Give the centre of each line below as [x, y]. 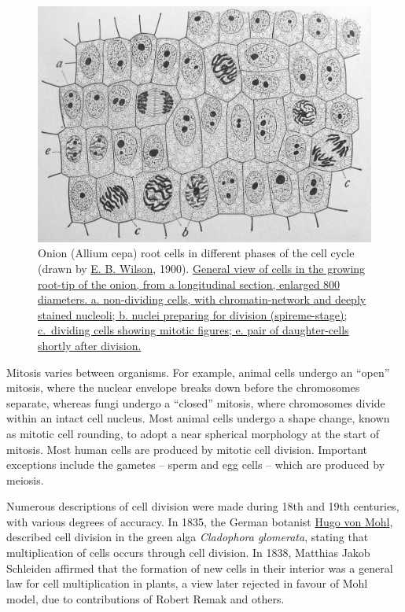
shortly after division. [90, 345]
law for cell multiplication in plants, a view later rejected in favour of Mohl [187, 583]
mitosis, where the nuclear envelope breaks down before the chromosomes [183, 387]
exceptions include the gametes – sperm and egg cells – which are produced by [196, 465]
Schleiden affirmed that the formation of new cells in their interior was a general [200, 568]
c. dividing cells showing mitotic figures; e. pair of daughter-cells [193, 330]
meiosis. [25, 479]
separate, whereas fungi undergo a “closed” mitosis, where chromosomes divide [196, 402]
